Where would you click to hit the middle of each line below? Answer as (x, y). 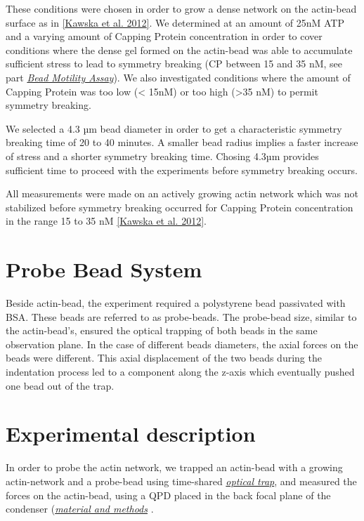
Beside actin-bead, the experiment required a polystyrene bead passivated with (176, 303)
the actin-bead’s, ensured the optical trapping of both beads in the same (162, 330)
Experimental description (131, 434)
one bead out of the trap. (60, 385)
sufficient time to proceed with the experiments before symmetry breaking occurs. (182, 170)
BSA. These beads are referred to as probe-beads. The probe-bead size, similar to (181, 316)
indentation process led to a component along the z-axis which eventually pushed (180, 371)
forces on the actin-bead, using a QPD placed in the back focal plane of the (168, 495)
